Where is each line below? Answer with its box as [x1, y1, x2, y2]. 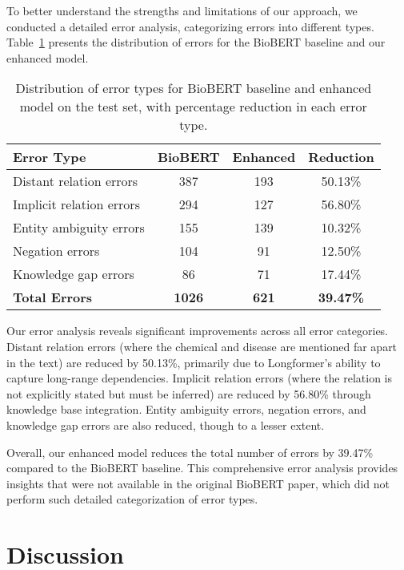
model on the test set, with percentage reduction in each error [19, 97, 367, 116]
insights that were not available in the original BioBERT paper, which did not [6, 475, 390, 491]
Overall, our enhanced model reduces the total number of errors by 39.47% [6, 443, 374, 460]
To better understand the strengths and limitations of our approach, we [6, 2, 358, 18]
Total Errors [13, 288, 93, 307]
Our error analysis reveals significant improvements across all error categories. [6, 322, 389, 339]
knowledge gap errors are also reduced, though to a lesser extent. [6, 416, 325, 433]
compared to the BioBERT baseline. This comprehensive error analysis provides [6, 459, 398, 476]
